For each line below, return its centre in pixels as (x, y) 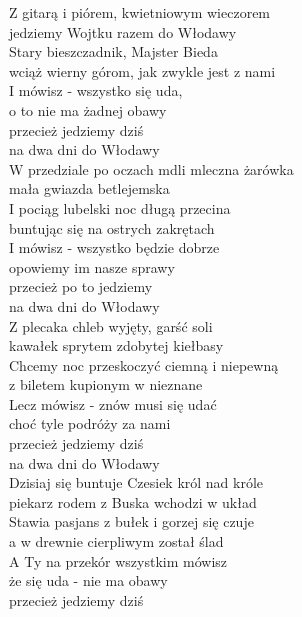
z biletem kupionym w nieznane (106, 384)
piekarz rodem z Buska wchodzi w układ (133, 501)
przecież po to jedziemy (81, 286)
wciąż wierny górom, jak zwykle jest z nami (142, 70)
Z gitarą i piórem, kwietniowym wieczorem (140, 12)
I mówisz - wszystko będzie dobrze (114, 247)
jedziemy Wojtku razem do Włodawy (123, 31)
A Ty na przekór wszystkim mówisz (118, 560)
